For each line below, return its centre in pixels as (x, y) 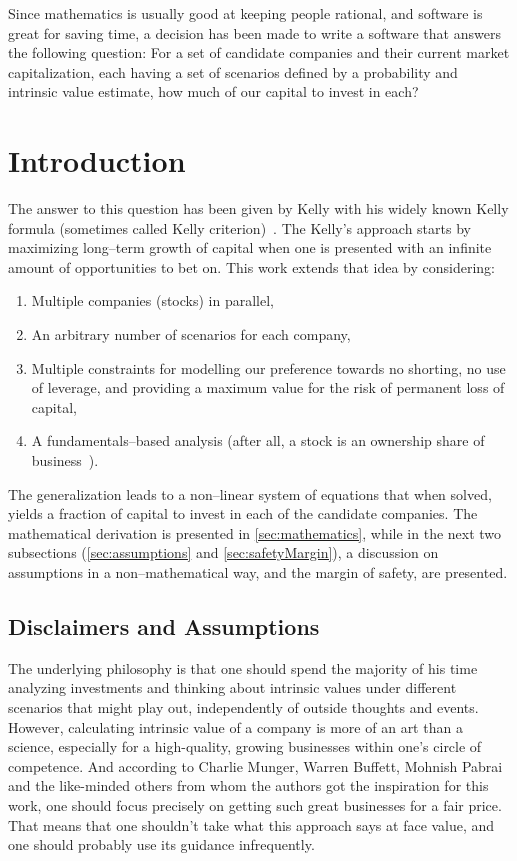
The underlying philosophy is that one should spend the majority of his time (243, 667)
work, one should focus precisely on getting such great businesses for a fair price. (255, 804)
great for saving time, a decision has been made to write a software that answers (254, 32)
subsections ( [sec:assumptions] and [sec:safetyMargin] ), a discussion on (223, 552)
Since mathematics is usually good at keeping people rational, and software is (245, 13)
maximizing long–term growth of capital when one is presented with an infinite (250, 247)
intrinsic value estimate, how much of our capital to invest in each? (213, 91)
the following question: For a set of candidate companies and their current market (259, 52)
